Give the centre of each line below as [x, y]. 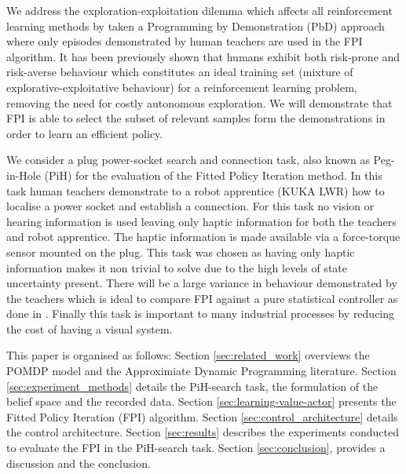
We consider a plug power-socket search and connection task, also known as [188, 160]
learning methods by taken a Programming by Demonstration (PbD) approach [196, 26]
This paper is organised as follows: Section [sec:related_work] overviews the [188, 355]
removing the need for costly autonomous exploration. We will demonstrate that [199, 102]
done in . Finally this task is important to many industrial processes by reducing [201, 314]
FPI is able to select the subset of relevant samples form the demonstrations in [196, 118]
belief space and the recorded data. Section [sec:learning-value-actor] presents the [201, 401]
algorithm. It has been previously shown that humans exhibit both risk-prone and [203, 56]
